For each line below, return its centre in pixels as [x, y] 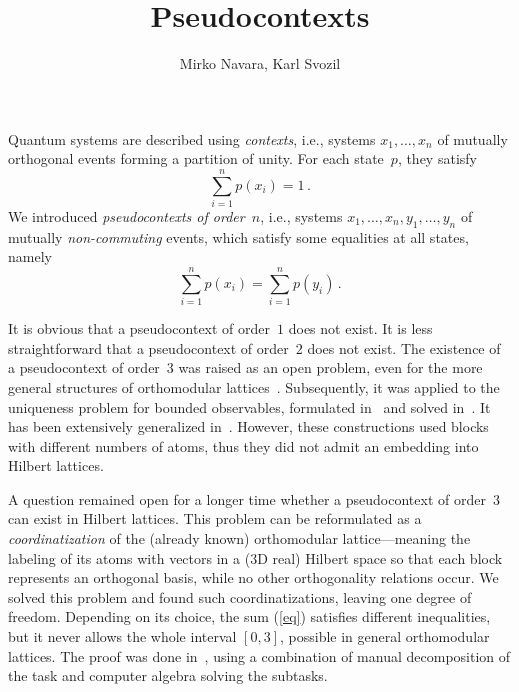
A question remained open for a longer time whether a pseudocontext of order [247, 498]
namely [30, 256]
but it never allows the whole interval [122, 636]
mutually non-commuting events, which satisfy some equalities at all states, [238, 236]
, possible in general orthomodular [384, 636]
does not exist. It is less [360, 328]
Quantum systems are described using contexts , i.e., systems [192, 138]
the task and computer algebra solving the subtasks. [168, 675]
